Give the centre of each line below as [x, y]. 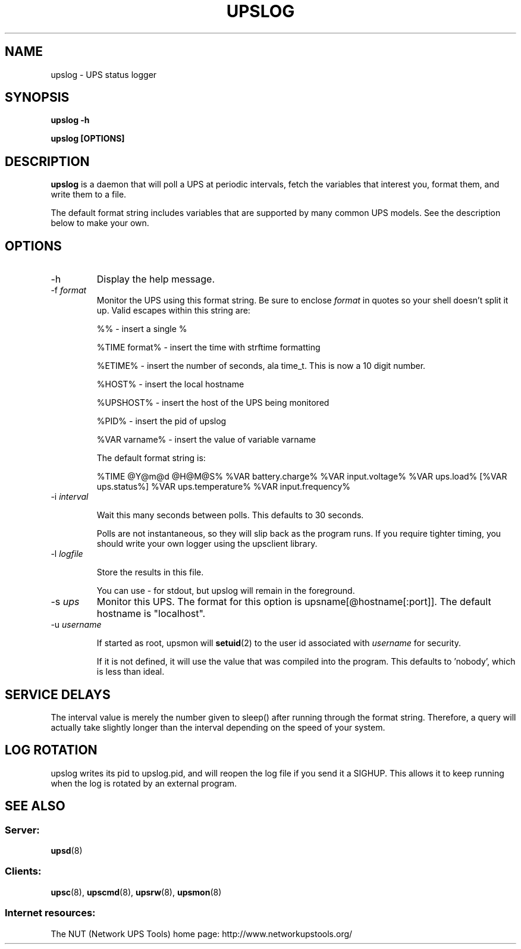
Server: [22, 830]
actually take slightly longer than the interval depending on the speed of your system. [218, 727]
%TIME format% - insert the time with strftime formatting [208, 347]
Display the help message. [156, 279]
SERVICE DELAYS [58, 694]
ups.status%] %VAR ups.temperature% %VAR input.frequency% [224, 487]
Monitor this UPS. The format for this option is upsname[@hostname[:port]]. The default [294, 602]
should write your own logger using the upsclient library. [207, 544]
